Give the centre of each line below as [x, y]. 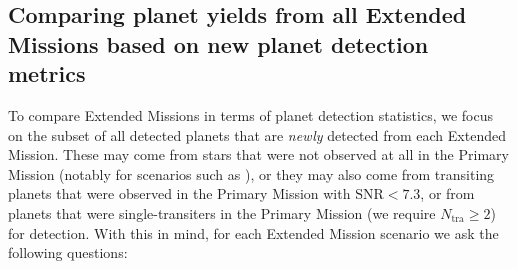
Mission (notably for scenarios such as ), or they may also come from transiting [251, 173]
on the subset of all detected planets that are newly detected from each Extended [257, 134]
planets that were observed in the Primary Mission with [179, 193]
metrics [47, 73]
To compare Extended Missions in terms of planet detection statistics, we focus [251, 114]
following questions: [68, 252]
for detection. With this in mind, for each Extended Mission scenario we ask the [253, 232]
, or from [447, 193]
